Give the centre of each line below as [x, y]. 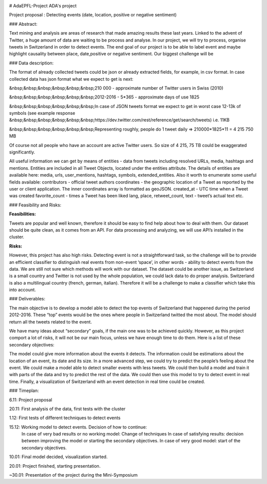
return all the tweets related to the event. [51, 322]
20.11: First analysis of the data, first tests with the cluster [67, 409]
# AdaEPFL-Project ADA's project [43, 6]
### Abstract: [23, 24]
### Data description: [31, 63]
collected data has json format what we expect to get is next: [71, 79]
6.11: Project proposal [31, 400]
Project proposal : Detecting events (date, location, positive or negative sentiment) [93, 15]
